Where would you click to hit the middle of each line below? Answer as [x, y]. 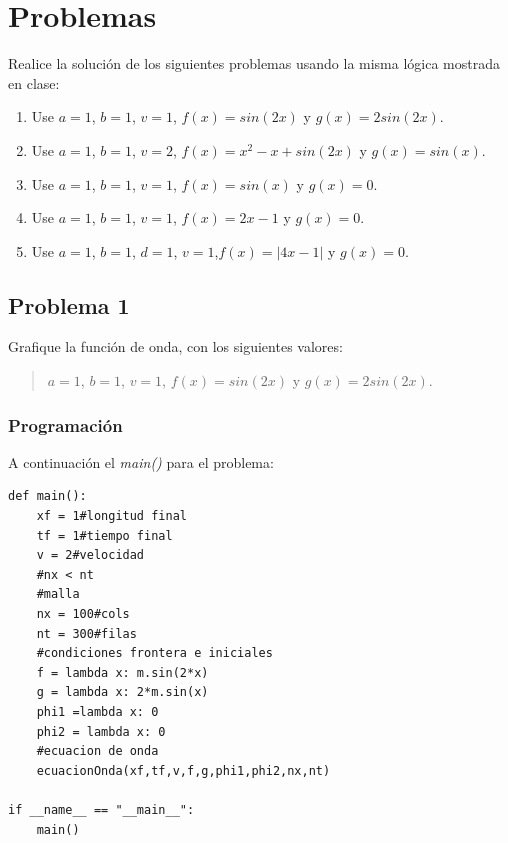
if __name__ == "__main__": [101, 809]
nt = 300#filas [86, 633]
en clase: [34, 82]
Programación [65, 424]
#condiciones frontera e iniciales [154, 653]
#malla [58, 594]
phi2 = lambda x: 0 [101, 731]
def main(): [47, 496]
